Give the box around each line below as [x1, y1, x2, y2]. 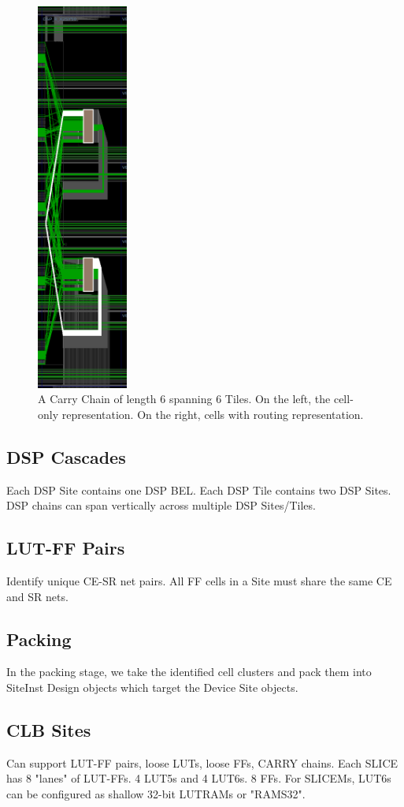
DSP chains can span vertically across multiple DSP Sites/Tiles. [6, 497, 316, 514]
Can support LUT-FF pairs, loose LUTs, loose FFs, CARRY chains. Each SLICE [6, 754, 398, 771]
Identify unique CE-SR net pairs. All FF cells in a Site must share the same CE [6, 573, 392, 589]
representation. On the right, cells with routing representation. [61, 405, 364, 422]
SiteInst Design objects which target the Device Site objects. [6, 679, 298, 696]
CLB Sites [6, 718, 91, 742]
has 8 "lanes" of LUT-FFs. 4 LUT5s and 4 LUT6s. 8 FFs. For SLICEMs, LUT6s [6, 770, 391, 786]
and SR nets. [6, 588, 69, 604]
